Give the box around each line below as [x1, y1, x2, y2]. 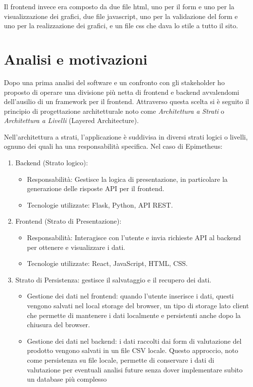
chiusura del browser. [27, 319, 90, 330]
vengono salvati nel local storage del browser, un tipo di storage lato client [27, 300, 249, 310]
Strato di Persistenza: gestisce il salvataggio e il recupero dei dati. [15, 274, 212, 284]
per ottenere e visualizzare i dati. [27, 242, 126, 252]
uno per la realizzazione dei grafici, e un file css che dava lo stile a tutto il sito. [4, 20, 238, 31]
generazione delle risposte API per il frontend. [27, 183, 164, 193]
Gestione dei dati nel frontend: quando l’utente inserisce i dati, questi [27, 291, 234, 301]
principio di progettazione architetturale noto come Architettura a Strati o [4, 106, 224, 116]
